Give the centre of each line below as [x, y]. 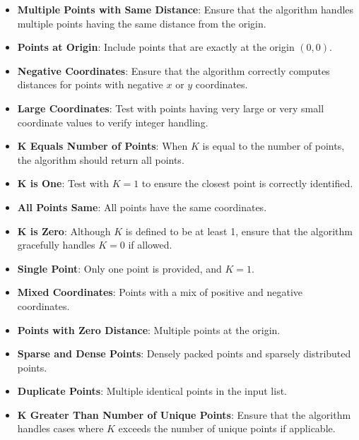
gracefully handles [56, 245]
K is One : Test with [63, 183]
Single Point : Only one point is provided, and [119, 268]
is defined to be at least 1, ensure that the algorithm [239, 231]
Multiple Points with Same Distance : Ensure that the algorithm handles [186, 9]
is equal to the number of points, [273, 146]
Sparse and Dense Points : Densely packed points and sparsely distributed [184, 353]
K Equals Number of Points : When [102, 146]
